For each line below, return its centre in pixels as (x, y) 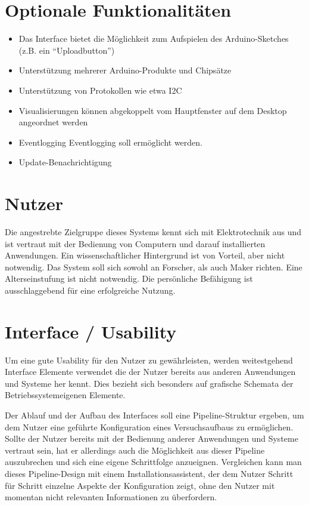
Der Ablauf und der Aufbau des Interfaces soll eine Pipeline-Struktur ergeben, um (154, 415)
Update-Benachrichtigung (65, 162)
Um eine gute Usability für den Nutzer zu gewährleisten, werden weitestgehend (149, 360)
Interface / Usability (91, 331)
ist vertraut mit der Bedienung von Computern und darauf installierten (135, 243)
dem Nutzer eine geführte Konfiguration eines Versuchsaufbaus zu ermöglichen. (149, 427)
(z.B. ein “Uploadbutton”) (67, 50)
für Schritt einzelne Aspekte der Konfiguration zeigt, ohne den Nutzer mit (140, 485)
